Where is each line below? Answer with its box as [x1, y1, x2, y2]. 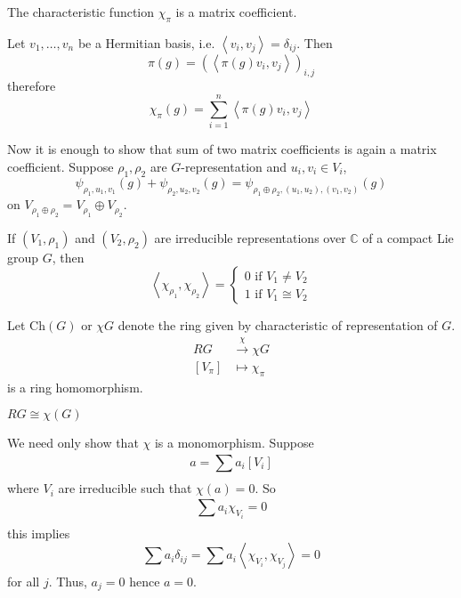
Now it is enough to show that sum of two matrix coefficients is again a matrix [7, 140, 437, 158]
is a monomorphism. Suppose [154, 433, 314, 452]
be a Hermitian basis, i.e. [77, 33, 215, 52]
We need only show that [7, 433, 139, 452]
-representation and [181, 157, 287, 175]
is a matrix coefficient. [175, 3, 297, 20]
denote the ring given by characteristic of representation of [117, 316, 438, 335]
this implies [7, 523, 70, 542]
